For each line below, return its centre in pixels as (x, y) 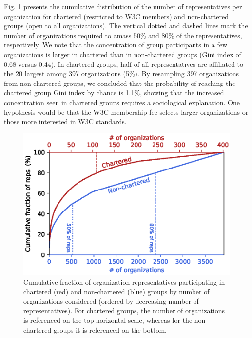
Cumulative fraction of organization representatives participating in (124, 282)
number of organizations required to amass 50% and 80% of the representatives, (123, 35)
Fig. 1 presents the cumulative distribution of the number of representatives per (123, 6)
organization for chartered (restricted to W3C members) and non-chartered (116, 16)
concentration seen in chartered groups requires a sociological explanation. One (122, 102)
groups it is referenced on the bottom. (110, 329)
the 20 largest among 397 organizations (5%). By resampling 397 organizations (122, 74)
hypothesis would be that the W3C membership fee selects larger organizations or (126, 112)
